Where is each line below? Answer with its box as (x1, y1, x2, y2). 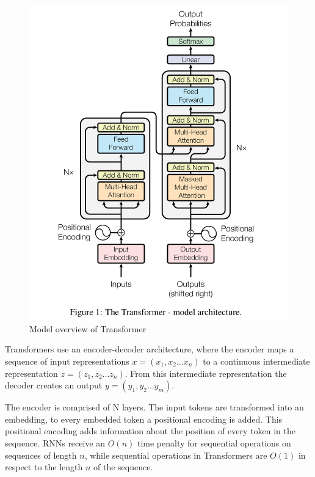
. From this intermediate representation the (125, 366, 287, 379)
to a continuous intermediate (203, 355, 310, 368)
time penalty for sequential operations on (137, 437, 291, 449)
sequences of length (5, 448, 77, 461)
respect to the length (5, 461, 83, 473)
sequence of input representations (5, 355, 129, 368)
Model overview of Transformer (29, 322, 147, 335)
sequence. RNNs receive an (5, 437, 106, 449)
